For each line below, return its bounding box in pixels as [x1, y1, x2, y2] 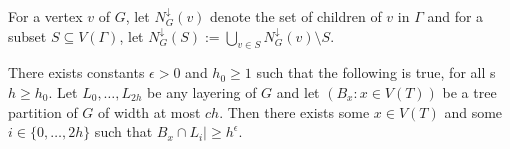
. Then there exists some [219, 101, 370, 122]
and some [444, 101, 503, 122]
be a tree [442, 81, 497, 102]
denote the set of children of [210, 6, 382, 26]
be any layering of [147, 81, 257, 102]
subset [8, 25, 47, 46]
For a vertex [8, 6, 83, 26]
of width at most [98, 101, 201, 122]
